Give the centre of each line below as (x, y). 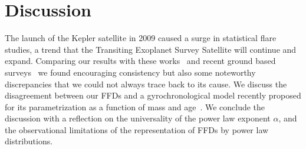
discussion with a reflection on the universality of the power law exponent (138, 118)
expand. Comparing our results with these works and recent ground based (140, 61)
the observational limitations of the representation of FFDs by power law (137, 129)
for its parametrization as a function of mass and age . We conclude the (135, 106)
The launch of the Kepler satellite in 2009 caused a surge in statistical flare (141, 38)
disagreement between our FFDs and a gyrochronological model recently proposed (153, 95)
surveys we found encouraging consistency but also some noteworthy (130, 72)
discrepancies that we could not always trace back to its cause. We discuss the (146, 84)
